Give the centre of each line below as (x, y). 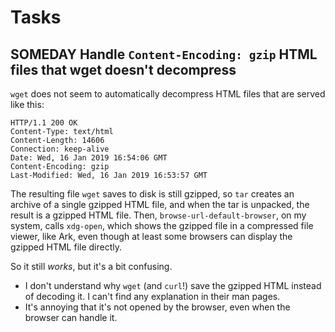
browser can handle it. (71, 317)
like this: (27, 104)
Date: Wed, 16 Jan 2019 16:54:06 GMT (89, 158)
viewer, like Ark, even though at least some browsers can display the (151, 236)
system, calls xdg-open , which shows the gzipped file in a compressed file (162, 225)
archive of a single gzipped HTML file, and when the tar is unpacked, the (160, 204)
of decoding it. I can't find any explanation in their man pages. (152, 296)
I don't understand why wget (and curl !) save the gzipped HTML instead (173, 285)
